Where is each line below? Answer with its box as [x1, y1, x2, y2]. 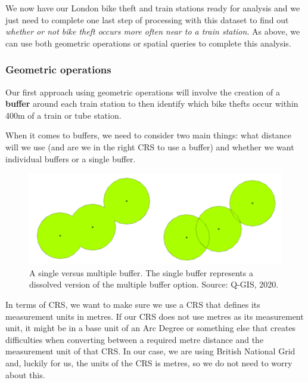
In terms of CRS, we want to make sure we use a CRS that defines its [5, 298, 260, 310]
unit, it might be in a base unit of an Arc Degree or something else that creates [5, 322, 296, 334]
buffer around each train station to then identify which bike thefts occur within [5, 97, 298, 110]
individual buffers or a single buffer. [5, 152, 136, 165]
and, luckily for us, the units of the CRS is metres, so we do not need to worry [5, 356, 293, 369]
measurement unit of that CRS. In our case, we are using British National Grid [5, 345, 295, 357]
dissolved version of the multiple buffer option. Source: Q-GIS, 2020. [29, 278, 279, 291]
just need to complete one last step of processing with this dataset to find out [5, 13, 289, 26]
